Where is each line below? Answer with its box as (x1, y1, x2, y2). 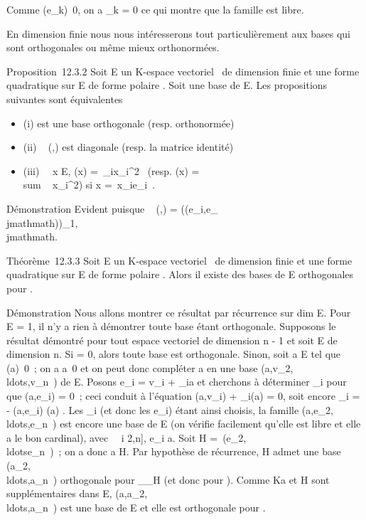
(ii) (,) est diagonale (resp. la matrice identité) (23, 139, 234, 154)
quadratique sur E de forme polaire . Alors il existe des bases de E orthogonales (6, 267, 354, 282)
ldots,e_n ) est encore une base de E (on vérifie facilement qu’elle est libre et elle (6, 416, 361, 431)
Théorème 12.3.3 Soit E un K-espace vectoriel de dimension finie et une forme (6, 253, 352, 267)
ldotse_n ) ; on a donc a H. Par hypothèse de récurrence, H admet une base (6, 444, 341, 459)
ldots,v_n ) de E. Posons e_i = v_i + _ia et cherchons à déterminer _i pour (6, 374, 347, 389)
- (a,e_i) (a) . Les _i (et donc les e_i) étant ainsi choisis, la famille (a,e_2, (6, 402, 333, 417)
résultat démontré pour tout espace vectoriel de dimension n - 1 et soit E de (6, 332, 338, 347)
